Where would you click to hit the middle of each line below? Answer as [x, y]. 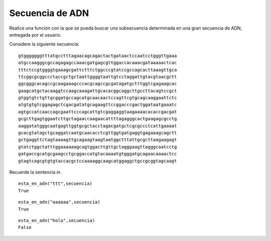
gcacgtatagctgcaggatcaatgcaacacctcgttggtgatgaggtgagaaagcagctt [98, 133]
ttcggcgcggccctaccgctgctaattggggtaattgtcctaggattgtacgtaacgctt [98, 77]
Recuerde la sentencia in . [35, 172]
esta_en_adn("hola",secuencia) [57, 220]
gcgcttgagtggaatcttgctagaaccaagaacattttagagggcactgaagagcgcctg [98, 119]
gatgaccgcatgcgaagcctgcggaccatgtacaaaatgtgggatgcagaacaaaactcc [98, 154]
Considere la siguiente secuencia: [44, 44]
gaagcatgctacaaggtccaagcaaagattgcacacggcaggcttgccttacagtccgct [98, 91]
